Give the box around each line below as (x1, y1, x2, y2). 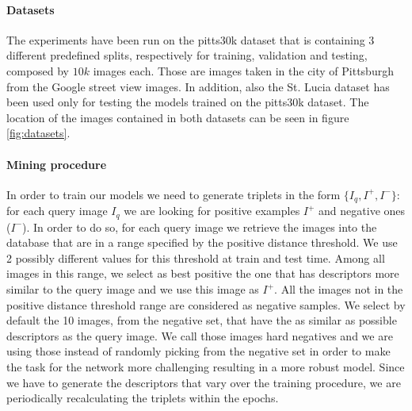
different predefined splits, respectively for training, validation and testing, (6, 47, 368, 63)
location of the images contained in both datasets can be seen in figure (6, 109, 349, 125)
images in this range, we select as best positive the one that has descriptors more (6, 265, 399, 282)
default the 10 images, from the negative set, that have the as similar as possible (6, 312, 397, 328)
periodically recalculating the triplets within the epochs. (6, 390, 279, 406)
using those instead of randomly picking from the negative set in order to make (6, 343, 391, 359)
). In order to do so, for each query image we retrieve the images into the (22, 218, 377, 235)
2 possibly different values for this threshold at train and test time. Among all (6, 249, 385, 266)
